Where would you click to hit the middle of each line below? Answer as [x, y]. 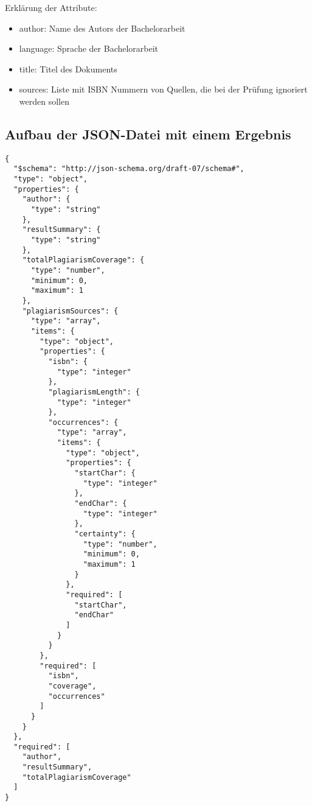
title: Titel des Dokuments [68, 68]
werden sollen [44, 101]
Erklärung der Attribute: [51, 7]
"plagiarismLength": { [94, 392]
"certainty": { [105, 534]
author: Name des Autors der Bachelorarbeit [102, 28]
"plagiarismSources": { [70, 311]
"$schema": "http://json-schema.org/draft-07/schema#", [129, 169]
